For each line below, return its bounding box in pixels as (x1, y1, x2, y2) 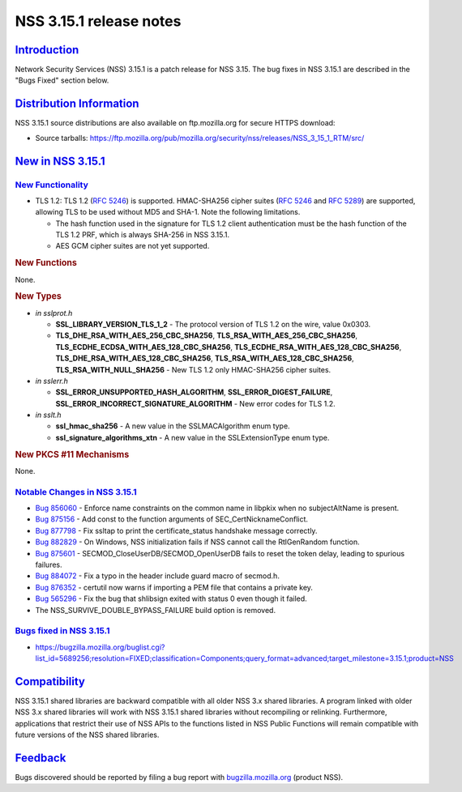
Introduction (15, 43, 79, 57)
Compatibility (15, 675, 85, 688)
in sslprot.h (35, 308, 73, 317)
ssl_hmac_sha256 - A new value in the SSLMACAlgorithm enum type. (55, 421, 291, 431)
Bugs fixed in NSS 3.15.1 (15, 625, 110, 637)
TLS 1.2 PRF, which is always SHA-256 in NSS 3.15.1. (55, 230, 230, 240)
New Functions (15, 258, 77, 269)
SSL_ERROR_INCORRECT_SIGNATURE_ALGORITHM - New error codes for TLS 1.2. (55, 398, 336, 408)
